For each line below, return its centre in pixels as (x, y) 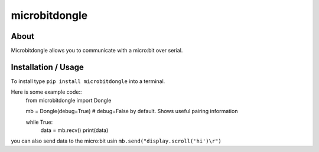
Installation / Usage (47, 67)
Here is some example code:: (46, 92)
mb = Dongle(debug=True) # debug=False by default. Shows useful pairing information (132, 111)
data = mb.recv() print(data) (74, 130)
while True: (39, 122)
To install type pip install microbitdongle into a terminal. (88, 81)
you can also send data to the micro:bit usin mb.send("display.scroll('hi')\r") (116, 141)
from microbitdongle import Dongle (69, 100)
